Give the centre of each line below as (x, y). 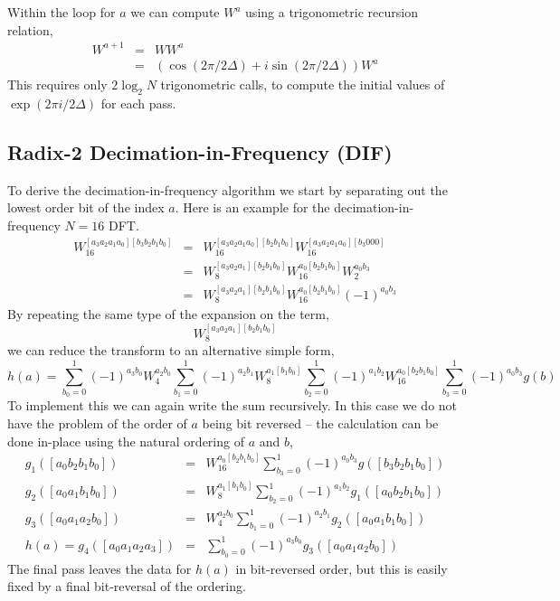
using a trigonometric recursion (332, 12)
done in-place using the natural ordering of (126, 441)
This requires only (57, 85)
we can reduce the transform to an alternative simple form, (171, 350)
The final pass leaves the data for (100, 568)
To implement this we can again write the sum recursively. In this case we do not (233, 405)
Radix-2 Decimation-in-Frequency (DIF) (200, 152)
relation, (30, 29)
